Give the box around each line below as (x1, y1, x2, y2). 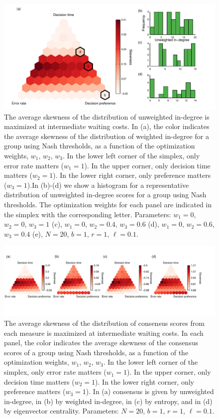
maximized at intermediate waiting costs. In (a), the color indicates (4, 121, 210, 132)
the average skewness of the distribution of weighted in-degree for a (4, 131, 209, 141)
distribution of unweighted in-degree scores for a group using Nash (4, 189, 207, 200)
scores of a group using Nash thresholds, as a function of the (4, 347, 189, 357)
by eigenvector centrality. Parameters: (4, 406, 119, 416)
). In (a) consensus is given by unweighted (86, 386, 214, 397)
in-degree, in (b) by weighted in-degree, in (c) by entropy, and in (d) (4, 396, 213, 406)
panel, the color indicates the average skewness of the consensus (4, 337, 199, 348)
